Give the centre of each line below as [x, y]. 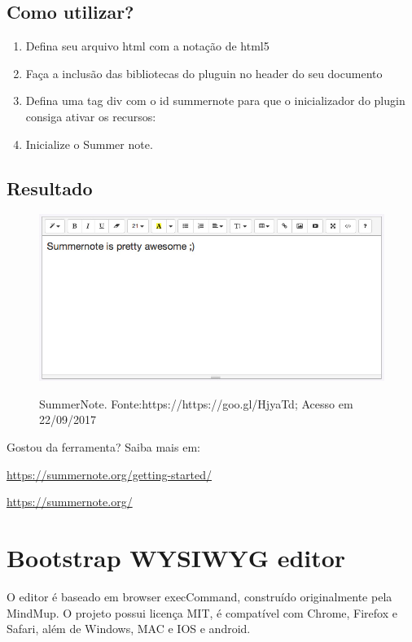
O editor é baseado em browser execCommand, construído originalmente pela [199, 596]
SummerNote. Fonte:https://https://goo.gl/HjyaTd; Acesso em [196, 403]
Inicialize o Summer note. [89, 144]
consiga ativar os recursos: [91, 116]
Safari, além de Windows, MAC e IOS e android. [129, 629]
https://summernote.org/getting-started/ [109, 474]
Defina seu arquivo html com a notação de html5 [147, 46]
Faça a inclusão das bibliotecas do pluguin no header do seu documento [204, 73]
